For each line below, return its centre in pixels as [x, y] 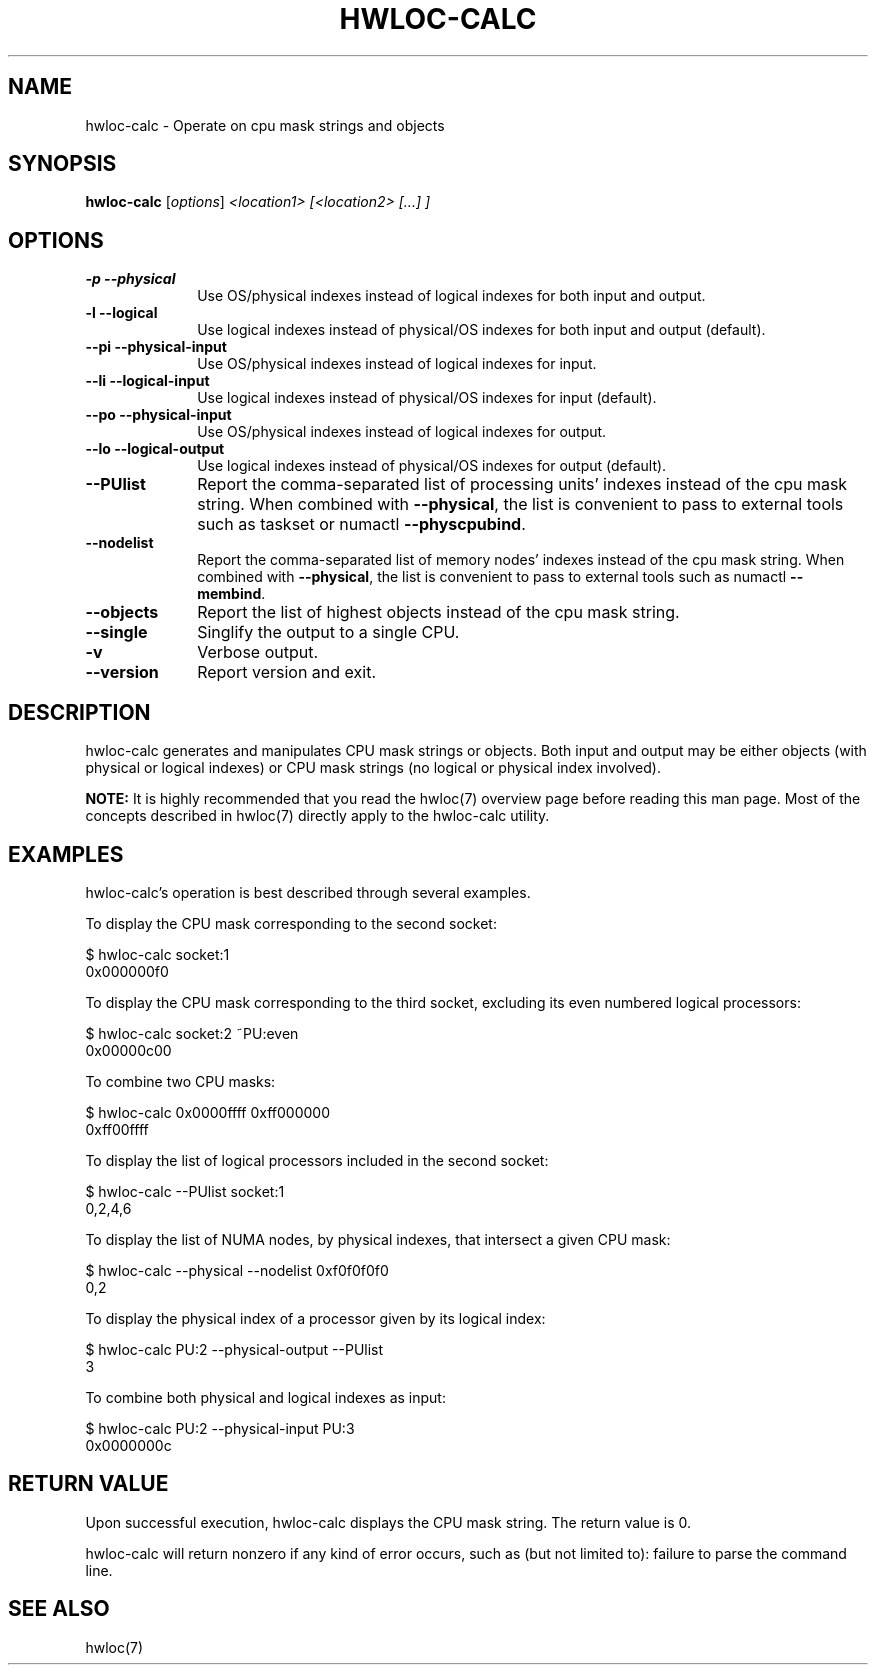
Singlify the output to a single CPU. [328, 632]
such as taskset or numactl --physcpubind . [361, 524]
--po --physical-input [158, 415]
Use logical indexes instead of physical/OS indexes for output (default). [432, 466]
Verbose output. [258, 652]
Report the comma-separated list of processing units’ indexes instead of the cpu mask [522, 484]
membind [229, 594]
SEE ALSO [59, 1609]
